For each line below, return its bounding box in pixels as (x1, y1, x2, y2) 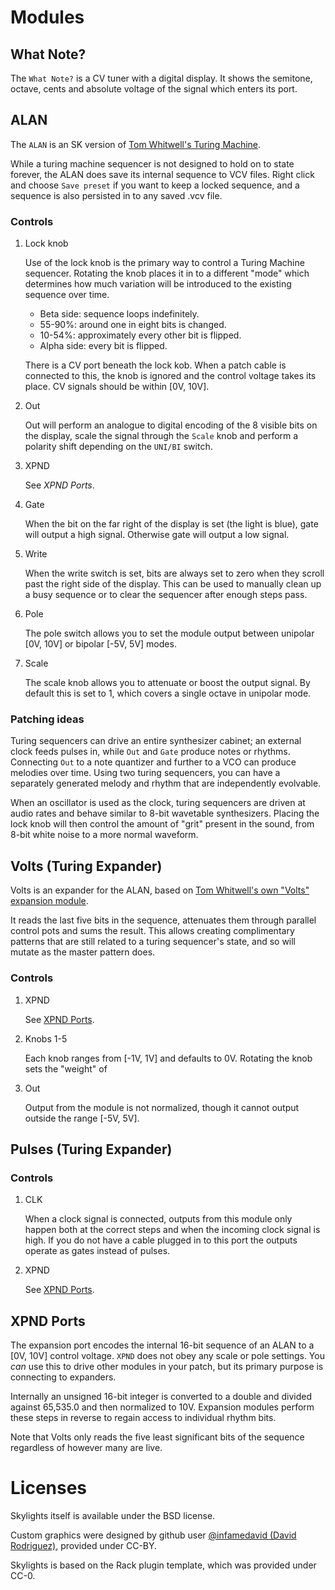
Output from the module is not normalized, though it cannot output (24, 1101, 300, 1113)
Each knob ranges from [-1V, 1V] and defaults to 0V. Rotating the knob (24, 1052, 313, 1064)
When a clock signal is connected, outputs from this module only (24, 1213, 293, 1225)
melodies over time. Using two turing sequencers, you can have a (10, 767, 281, 779)
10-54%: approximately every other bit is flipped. (39, 329, 242, 341)
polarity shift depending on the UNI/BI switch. (24, 441, 213, 453)
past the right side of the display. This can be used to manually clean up (24, 578, 322, 590)
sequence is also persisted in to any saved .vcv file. (10, 189, 223, 201)
